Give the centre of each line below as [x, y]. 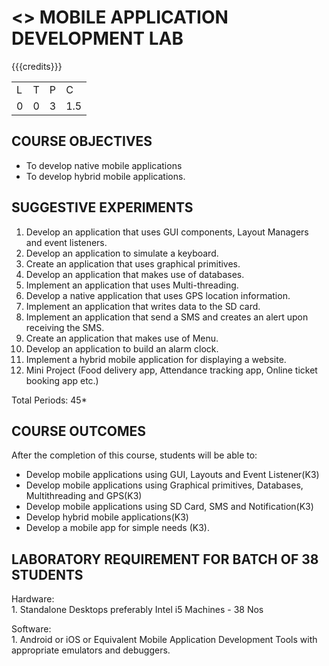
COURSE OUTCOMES [79, 431]
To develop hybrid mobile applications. [105, 176]
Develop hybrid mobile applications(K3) [107, 517]
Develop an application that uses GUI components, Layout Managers [167, 232]
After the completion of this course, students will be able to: [134, 455]
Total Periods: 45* [49, 400]
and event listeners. [66, 242]
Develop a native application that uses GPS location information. [158, 295]
